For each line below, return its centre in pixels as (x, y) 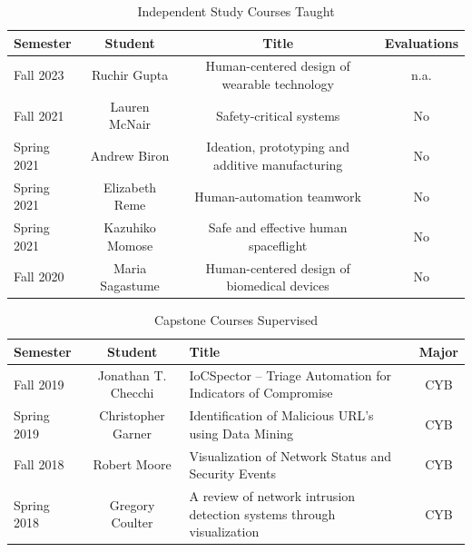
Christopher (132, 415)
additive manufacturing (278, 164)
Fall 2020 (39, 276)
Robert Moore (132, 464)
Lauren (130, 106)
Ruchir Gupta (130, 75)
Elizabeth (130, 187)
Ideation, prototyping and (278, 147)
